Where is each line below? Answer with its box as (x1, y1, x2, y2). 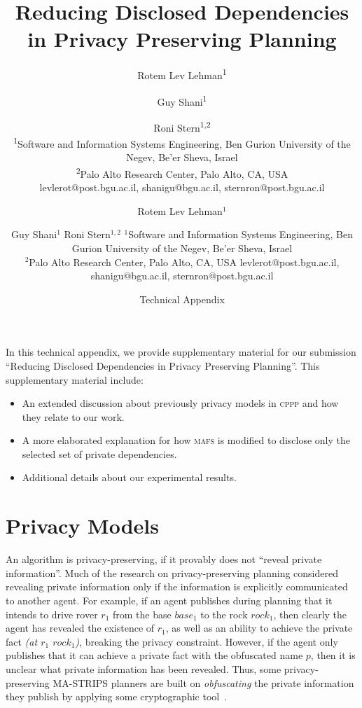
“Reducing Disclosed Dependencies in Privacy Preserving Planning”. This (6, 358, 320, 373)
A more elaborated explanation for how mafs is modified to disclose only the (22, 433, 350, 447)
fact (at (6, 634, 38, 648)
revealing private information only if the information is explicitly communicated (6, 579, 348, 594)
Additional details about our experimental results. (22, 470, 237, 485)
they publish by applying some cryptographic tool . (6, 689, 228, 704)
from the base (112, 606, 172, 621)
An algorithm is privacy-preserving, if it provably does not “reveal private (6, 552, 322, 567)
